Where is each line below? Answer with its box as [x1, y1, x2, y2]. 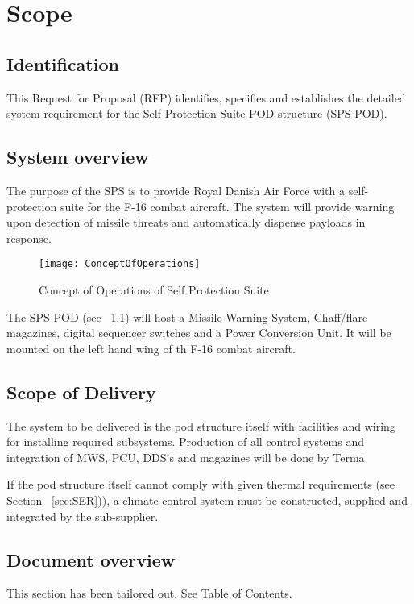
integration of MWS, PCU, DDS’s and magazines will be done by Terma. [6, 448, 368, 465]
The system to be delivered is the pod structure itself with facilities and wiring [6, 417, 395, 434]
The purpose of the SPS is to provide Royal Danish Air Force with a [6, 181, 346, 198]
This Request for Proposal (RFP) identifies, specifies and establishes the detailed [6, 89, 406, 106]
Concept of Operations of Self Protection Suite [39, 281, 269, 298]
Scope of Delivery [6, 379, 156, 404]
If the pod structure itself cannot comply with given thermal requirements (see [6, 476, 395, 493]
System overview [6, 144, 149, 169]
